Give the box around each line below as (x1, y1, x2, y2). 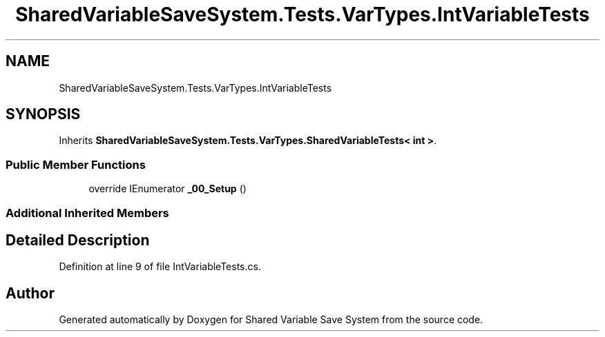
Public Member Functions (6, 157, 146, 172)
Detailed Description (6, 231, 150, 249)
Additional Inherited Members (6, 205, 169, 220)
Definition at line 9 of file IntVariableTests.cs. (59, 261, 261, 273)
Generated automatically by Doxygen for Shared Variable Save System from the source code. (59, 314, 483, 326)
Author (6, 284, 55, 302)
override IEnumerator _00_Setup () (88, 183, 247, 195)
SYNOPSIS (6, 105, 81, 123)
